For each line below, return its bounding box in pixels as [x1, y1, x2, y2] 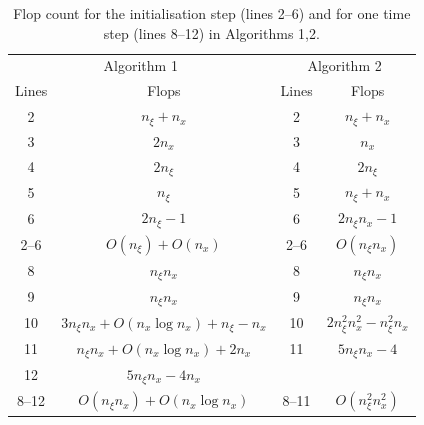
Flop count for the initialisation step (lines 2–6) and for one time [13, 3, 411, 23]
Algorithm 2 [307, 55, 382, 76]
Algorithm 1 [103, 55, 178, 76]
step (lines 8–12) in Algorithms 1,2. [103, 22, 320, 43]
